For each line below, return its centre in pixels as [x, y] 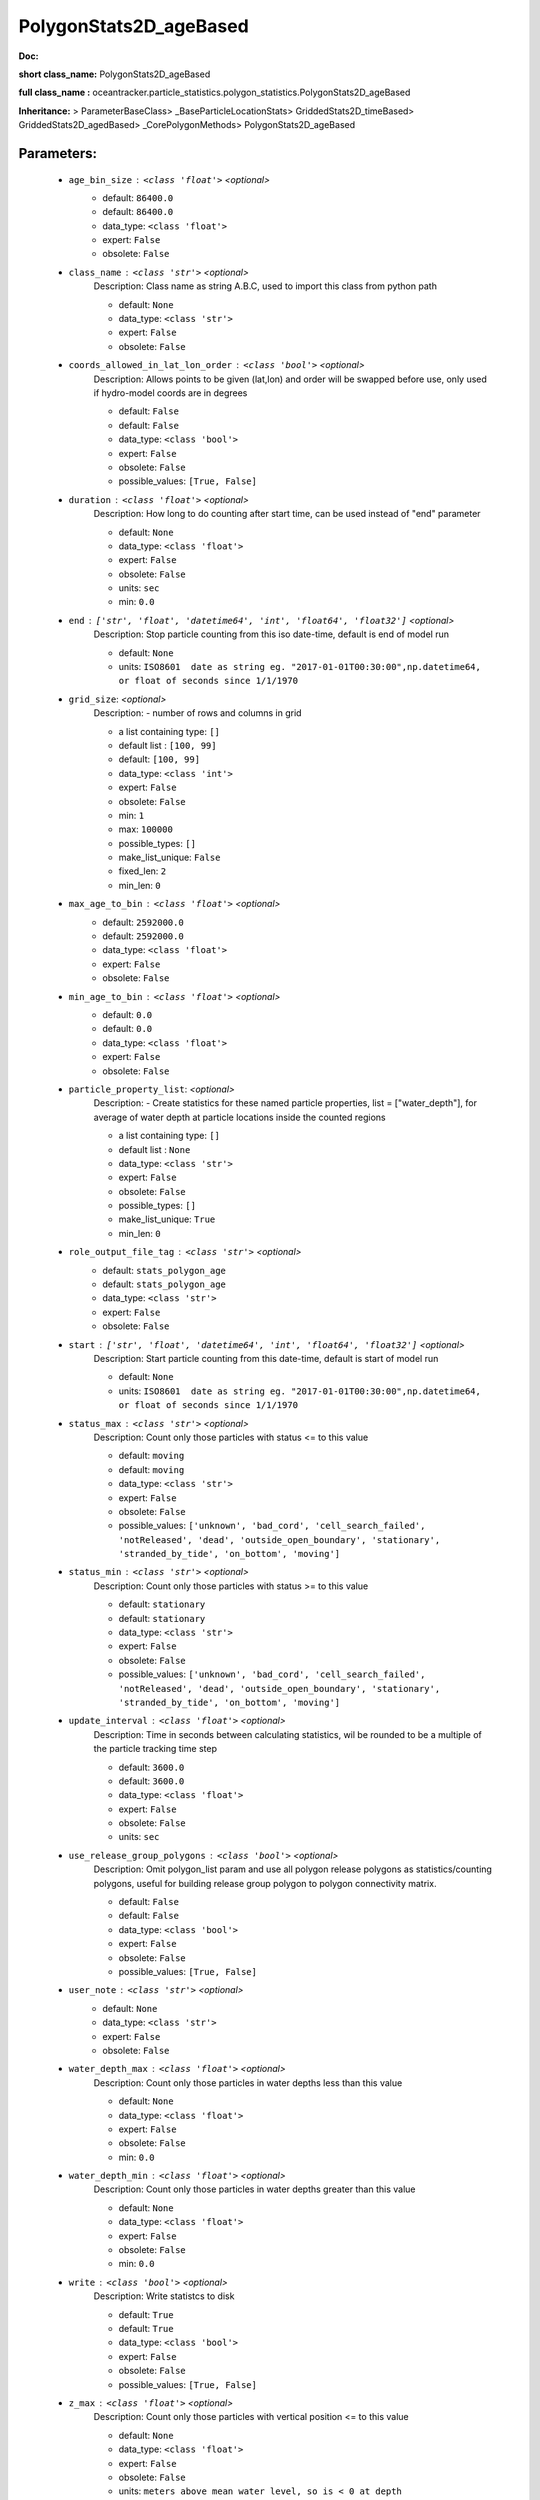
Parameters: [57, 153]
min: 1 [131, 815]
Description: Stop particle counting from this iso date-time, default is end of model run [271, 634]
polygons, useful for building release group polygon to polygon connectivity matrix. [265, 1883]
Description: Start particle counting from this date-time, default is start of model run [266, 1358]
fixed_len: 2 [142, 871]
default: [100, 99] [159, 759]
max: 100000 [146, 829]
